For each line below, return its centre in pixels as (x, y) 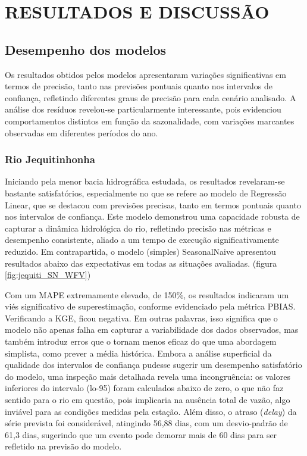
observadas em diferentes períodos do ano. (82, 132)
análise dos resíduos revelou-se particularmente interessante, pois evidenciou (143, 109)
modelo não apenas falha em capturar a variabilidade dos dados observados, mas (152, 329)
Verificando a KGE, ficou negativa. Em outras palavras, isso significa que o (141, 318)
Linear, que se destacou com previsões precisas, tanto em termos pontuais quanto (153, 204)
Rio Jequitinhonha (50, 159)
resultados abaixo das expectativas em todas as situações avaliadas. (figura (141, 263)
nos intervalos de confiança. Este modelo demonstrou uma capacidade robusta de (152, 216)
